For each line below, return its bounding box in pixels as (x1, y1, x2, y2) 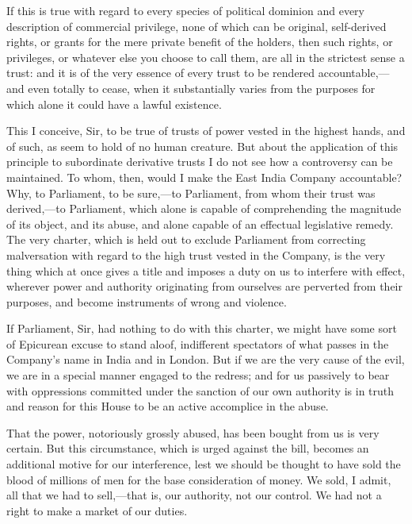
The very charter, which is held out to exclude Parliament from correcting (6, 231, 366, 248)
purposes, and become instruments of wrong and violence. (6, 293, 287, 310)
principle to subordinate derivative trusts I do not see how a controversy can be (6, 153, 393, 170)
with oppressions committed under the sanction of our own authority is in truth (6, 382, 395, 399)
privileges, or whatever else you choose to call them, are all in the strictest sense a (6, 48, 405, 65)
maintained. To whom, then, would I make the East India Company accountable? (6, 168, 402, 185)
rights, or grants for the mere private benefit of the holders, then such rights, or (6, 33, 393, 50)
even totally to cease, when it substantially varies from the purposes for (28, 79, 376, 96)
